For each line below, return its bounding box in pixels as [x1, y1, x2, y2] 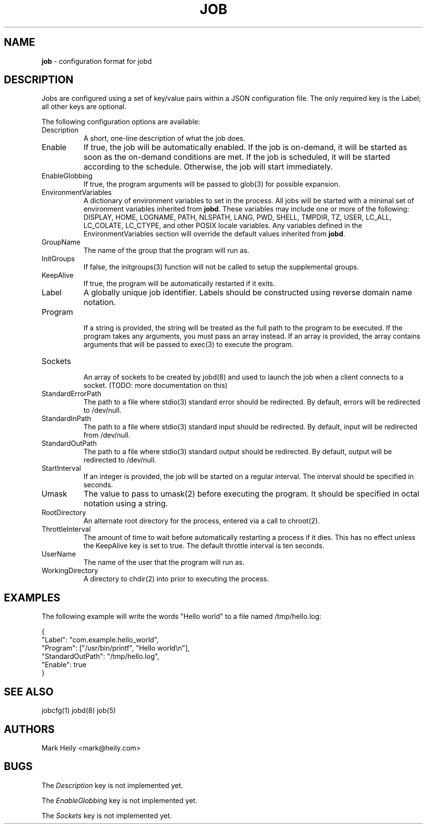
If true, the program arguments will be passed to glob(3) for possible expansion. [83, 180, 340, 189]
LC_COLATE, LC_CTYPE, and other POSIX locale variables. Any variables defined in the [83, 221, 362, 230]
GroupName [41, 238, 80, 247]
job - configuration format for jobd [41, 57, 152, 65]
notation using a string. [83, 499, 168, 509]
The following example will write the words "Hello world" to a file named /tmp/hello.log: [41, 612, 322, 621]
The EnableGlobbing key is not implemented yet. [41, 796, 197, 805]
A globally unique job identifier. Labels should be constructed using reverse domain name [83, 288, 412, 298]
